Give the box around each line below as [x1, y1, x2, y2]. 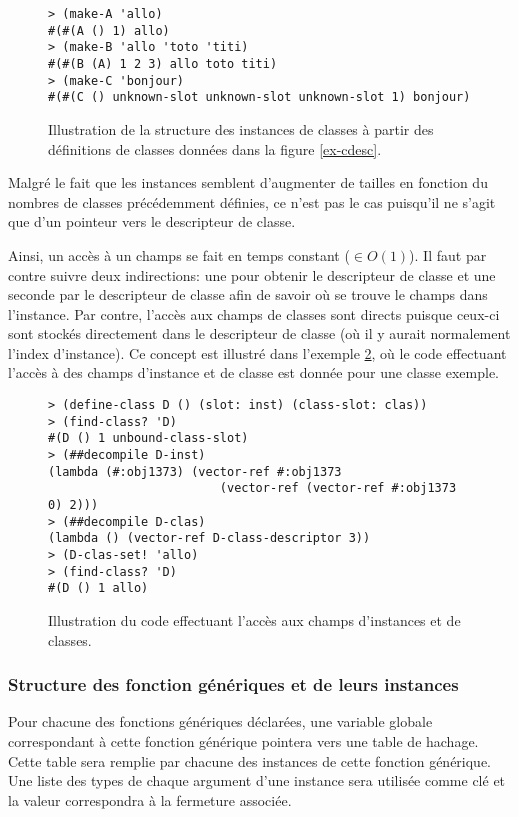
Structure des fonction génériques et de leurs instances [8, 672, 459, 697]
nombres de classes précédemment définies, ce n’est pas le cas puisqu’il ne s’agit [8, 191, 496, 212]
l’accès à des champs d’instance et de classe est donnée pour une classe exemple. [8, 362, 500, 383]
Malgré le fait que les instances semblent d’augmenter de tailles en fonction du [8, 172, 488, 193]
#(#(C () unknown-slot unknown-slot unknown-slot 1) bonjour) [48, 90, 471, 105]
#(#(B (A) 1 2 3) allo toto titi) [48, 56, 278, 71]
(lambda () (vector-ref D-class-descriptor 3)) [48, 531, 371, 546]
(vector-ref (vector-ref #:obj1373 [219, 481, 457, 496]
